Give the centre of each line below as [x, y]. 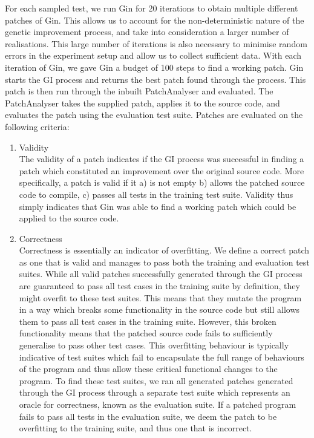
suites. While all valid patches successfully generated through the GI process [161, 274]
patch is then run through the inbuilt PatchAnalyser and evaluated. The [139, 91]
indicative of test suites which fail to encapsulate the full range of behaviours [162, 357]
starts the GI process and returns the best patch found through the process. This [155, 79]
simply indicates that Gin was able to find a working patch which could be [158, 206]
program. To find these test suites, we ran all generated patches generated [156, 380]
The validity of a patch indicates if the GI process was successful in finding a [162, 159]
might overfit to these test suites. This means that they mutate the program [160, 297]
